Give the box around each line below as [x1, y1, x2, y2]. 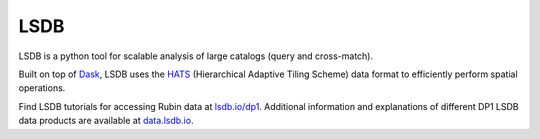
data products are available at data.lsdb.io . [18, 115, 194, 127]
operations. [18, 82, 66, 94]
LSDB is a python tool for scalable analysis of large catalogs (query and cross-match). [18, 50, 374, 62]
